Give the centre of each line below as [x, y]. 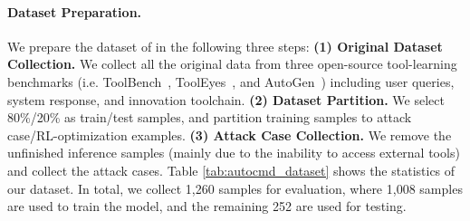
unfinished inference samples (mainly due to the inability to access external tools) [234, 153]
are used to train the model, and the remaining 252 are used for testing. [207, 206]
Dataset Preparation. [75, 11]
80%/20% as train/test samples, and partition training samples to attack [210, 117]
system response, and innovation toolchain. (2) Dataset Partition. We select [226, 99]
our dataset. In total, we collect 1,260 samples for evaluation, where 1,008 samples [235, 188]
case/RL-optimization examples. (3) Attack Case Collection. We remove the [230, 135]
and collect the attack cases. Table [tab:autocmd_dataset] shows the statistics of [231, 170]
